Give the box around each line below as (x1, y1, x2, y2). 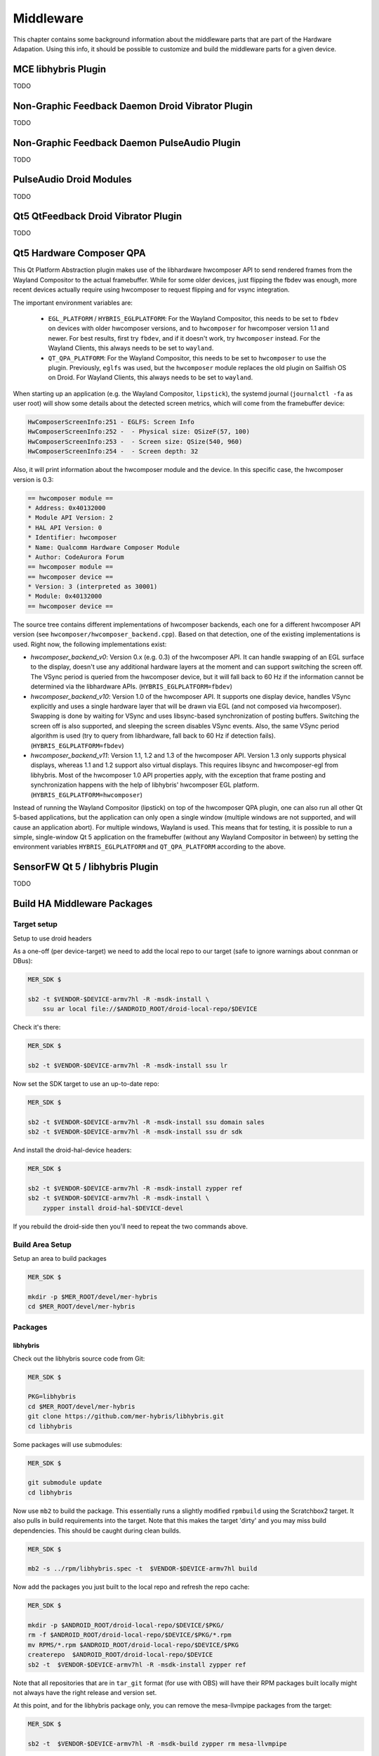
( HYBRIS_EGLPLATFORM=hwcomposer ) (30, 790, 143, 799)
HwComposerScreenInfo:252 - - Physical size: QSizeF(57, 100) (27, 428, 251, 435)
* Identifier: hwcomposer (27, 534, 117, 542)
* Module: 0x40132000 (27, 592, 102, 601)
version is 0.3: (13, 475, 54, 484)
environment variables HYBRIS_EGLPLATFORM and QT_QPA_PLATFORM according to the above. (13, 843, 286, 851)
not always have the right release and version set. (13, 1689, 157, 1696)
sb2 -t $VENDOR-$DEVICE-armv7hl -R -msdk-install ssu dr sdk (27, 1128, 243, 1136)
